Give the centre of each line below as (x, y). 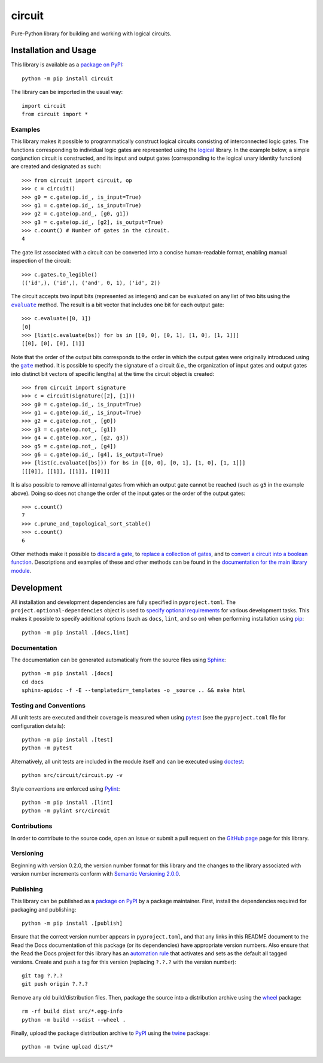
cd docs (33, 682)
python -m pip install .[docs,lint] (75, 632)
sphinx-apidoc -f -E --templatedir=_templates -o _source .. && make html (134, 690)
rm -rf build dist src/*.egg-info (72, 1011)
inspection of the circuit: (41, 261)
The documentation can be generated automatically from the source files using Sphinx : (118, 660)
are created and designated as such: (56, 166)
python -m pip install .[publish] (72, 923)
